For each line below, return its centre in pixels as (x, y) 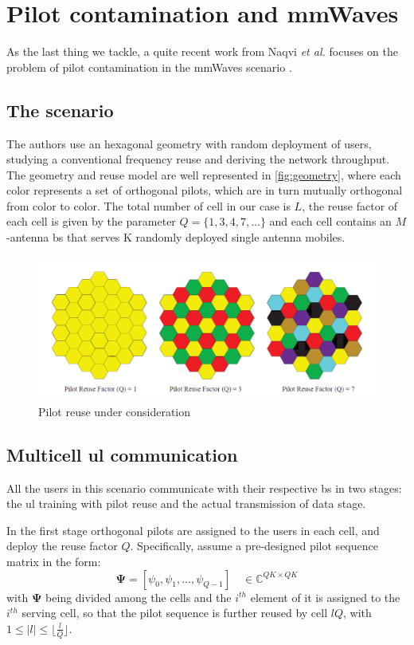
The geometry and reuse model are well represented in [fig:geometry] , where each (204, 174)
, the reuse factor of (350, 205)
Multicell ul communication (122, 454)
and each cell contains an (330, 221)
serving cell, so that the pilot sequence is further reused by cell (175, 613)
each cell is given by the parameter (91, 221)
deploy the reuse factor (62, 546)
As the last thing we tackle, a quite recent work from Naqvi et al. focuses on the (202, 51)
